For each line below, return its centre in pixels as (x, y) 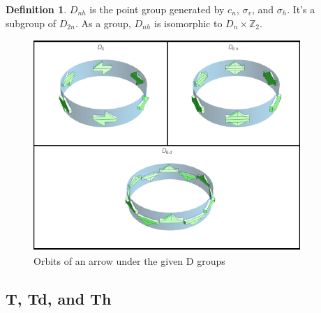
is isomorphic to (188, 23)
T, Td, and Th (59, 299)
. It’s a (301, 9)
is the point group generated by (157, 9)
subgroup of (31, 23)
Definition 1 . (36, 9)
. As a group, (103, 23)
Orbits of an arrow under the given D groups (129, 261)
